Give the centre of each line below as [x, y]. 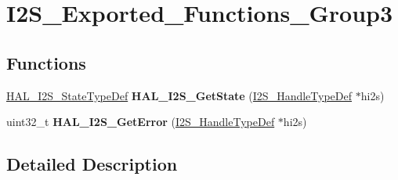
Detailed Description [92, 164]
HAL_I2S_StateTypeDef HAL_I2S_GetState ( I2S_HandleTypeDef [179, 95]
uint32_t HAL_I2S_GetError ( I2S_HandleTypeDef [141, 122]
